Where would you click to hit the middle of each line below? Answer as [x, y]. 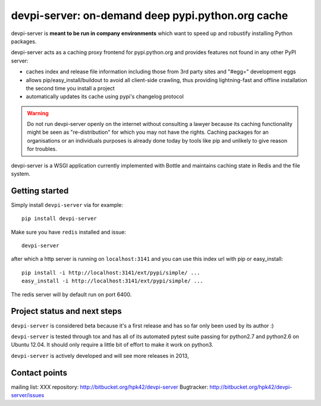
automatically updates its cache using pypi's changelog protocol [105, 97]
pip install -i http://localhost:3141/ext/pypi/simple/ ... [111, 273]
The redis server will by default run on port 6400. [71, 294]
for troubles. [42, 149]
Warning [38, 113]
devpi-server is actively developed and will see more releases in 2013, [100, 355]
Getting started [40, 191]
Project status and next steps [66, 311]
